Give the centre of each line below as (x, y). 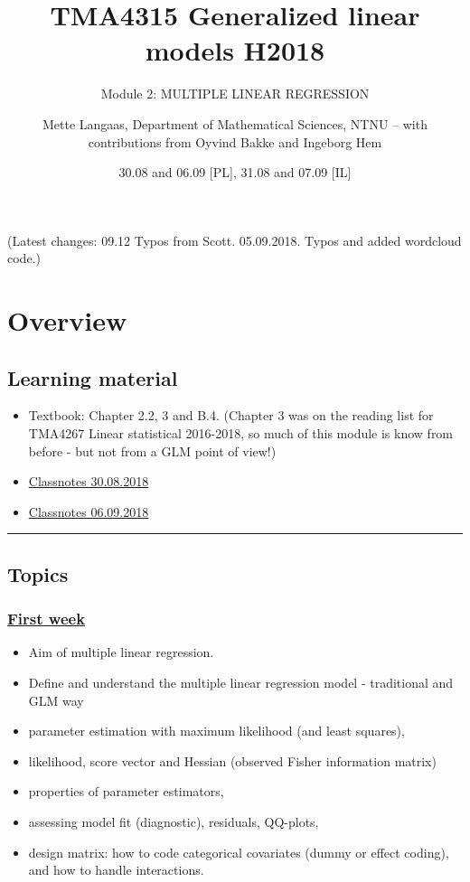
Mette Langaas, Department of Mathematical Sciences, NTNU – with (235, 123)
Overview (67, 320)
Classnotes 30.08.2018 (89, 481)
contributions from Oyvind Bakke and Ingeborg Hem (235, 141)
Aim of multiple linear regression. (121, 652)
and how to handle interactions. (116, 870)
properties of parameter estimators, (126, 791)
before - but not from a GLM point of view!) (152, 450)
